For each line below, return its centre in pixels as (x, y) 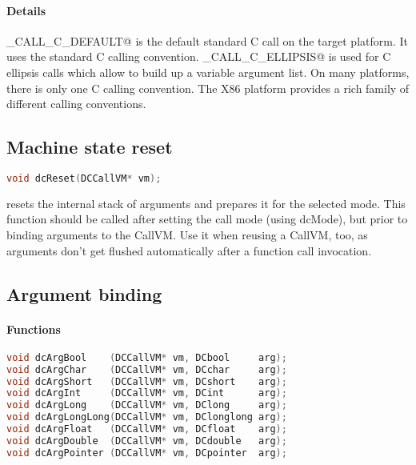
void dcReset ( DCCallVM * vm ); (84, 178)
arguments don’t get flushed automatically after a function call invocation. (189, 250)
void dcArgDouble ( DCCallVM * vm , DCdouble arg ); (147, 441)
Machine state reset (90, 147)
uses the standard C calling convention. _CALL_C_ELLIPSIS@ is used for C (199, 56)
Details (26, 10)
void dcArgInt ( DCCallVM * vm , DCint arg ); (147, 393)
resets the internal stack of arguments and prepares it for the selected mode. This (206, 203)
